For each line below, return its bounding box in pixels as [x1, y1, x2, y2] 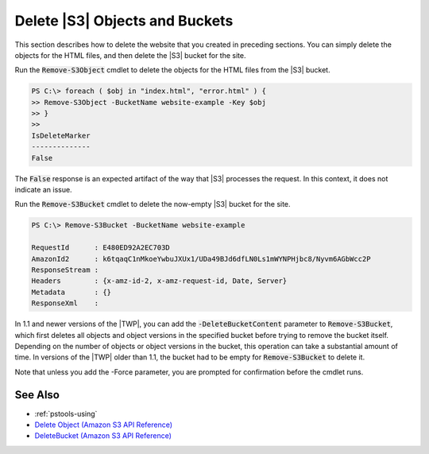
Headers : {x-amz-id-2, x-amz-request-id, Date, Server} [31, 277, 288, 285]
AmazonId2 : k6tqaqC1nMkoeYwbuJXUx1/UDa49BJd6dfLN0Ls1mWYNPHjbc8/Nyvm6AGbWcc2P [31, 254, 371, 263]
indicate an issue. [14, 185, 72, 195]
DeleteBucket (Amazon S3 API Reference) [34, 431, 172, 440]
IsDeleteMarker [31, 131, 91, 140]
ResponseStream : [31, 265, 99, 274]
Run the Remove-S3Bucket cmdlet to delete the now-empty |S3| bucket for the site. [14, 200, 291, 209]
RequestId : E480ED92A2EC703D [31, 243, 170, 252]
